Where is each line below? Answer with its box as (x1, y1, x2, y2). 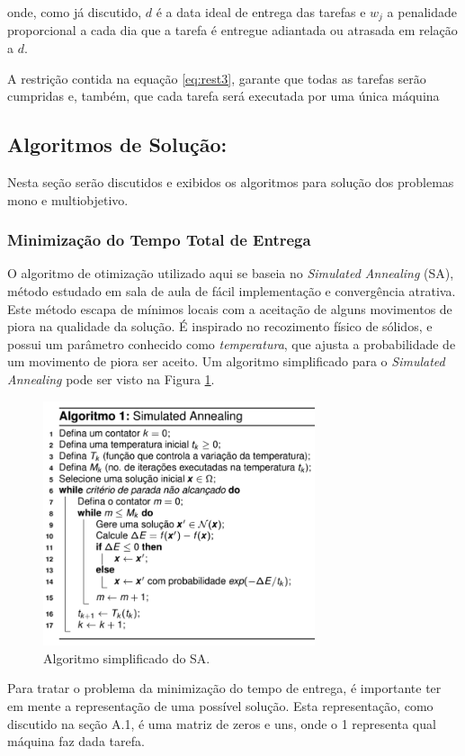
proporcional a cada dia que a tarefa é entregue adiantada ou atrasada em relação (7, 21, 458, 40)
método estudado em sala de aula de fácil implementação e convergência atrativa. (7, 282, 456, 301)
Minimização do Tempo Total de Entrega (7, 229, 311, 251)
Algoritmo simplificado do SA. (43, 648, 210, 667)
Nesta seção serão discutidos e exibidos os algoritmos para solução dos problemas (7, 173, 454, 192)
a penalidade (387, 3, 457, 21)
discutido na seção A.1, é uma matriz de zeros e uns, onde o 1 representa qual (7, 714, 436, 733)
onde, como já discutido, (7, 3, 142, 21)
